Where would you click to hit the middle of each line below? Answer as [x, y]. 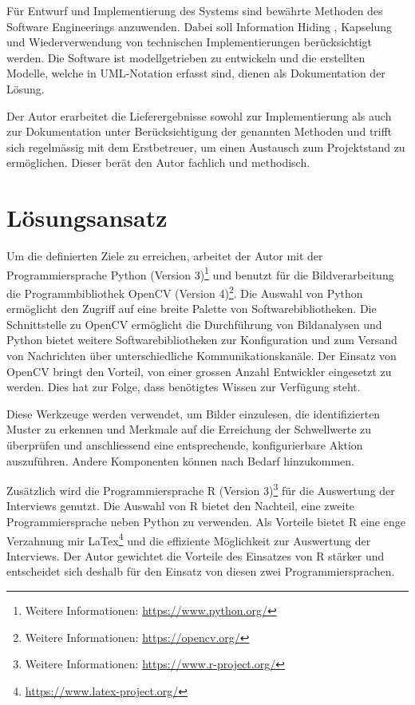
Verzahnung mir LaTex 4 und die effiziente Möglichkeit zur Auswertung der [189, 539]
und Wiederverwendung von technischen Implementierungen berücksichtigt [190, 42]
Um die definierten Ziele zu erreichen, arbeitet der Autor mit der [165, 256]
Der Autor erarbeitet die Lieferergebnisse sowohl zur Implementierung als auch [199, 115]
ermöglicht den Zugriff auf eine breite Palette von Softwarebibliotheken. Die [192, 309]
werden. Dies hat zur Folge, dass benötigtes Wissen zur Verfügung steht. [184, 387]
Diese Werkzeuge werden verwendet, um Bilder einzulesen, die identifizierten [194, 413]
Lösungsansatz [87, 218]
